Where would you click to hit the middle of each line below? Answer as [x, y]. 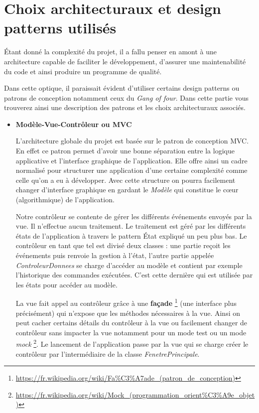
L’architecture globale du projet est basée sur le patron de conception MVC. [132, 141]
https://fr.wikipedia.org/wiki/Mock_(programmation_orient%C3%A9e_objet [135, 394]
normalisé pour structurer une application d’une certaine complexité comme [131, 170]
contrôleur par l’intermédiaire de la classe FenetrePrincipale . [108, 353]
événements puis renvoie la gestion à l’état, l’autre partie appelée [115, 255]
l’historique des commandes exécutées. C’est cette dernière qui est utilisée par [134, 275]
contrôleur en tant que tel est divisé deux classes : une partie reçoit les [123, 245]
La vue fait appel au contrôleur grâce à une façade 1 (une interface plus [126, 302]
